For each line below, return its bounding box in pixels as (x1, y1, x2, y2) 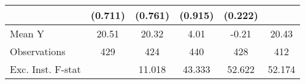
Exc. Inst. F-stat (10, 62, 81, 76)
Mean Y (10, 26, 45, 40)
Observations (10, 44, 66, 58)
